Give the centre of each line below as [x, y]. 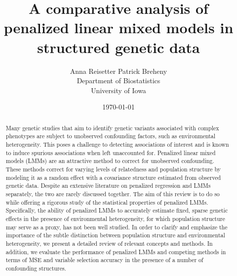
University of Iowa [118, 90]
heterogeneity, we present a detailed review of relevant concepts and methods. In [109, 243]
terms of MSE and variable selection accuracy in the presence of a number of [104, 260]
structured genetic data [118, 47]
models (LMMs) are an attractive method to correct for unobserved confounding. [110, 161]
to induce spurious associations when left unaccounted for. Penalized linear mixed [111, 152]
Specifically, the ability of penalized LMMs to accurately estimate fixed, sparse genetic [117, 210]
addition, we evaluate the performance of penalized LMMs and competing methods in [116, 251]
